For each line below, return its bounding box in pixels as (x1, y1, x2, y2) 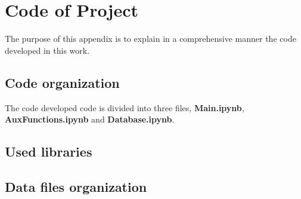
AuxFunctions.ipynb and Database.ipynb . (5, 113, 175, 125)
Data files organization (5, 177, 147, 195)
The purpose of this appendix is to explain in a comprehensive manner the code (5, 32, 296, 45)
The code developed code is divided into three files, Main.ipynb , (5, 101, 244, 114)
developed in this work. (5, 44, 90, 56)
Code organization (5, 73, 120, 91)
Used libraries (5, 142, 92, 161)
